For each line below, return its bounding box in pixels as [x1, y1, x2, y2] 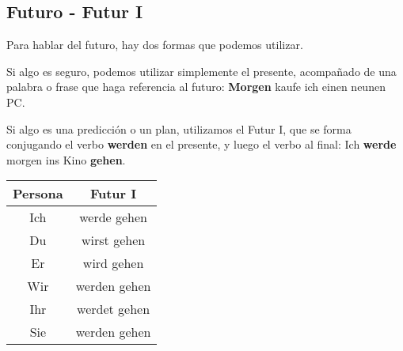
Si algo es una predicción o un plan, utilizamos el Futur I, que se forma [6, 120, 352, 137]
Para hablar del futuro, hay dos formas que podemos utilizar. [6, 36, 303, 53]
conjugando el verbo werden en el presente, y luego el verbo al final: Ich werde [6, 136, 397, 153]
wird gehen [82, 254, 144, 273]
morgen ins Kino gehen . [6, 151, 126, 168]
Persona [13, 184, 63, 203]
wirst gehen [82, 231, 146, 250]
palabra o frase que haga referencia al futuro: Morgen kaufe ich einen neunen [6, 78, 386, 95]
